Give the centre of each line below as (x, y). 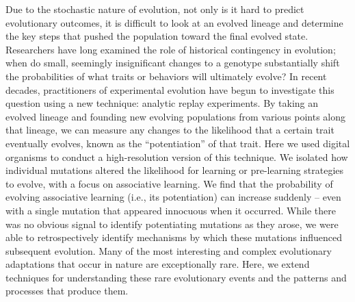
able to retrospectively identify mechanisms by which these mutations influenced (174, 237)
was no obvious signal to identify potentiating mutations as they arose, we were (172, 224)
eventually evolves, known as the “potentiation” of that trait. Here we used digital (178, 143)
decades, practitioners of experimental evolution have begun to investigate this (170, 89)
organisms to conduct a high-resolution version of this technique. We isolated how (177, 156)
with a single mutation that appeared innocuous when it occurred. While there (171, 210)
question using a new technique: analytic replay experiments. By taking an (162, 103)
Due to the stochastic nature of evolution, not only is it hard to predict (155, 9)
